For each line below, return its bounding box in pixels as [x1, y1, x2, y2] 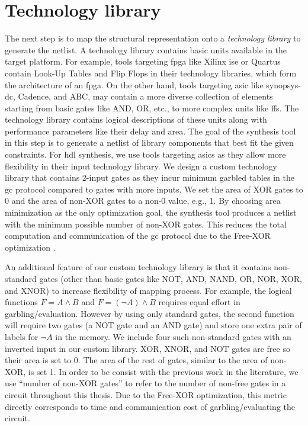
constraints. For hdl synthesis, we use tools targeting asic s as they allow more [5, 148, 286, 161]
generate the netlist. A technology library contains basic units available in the [5, 43, 287, 56]
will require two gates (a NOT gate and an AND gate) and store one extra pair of [5, 319, 302, 331]
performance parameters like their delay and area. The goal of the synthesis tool [5, 124, 296, 137]
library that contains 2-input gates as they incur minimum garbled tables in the [5, 171, 294, 184]
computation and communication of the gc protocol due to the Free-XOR [5, 229, 271, 242]
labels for [5, 330, 38, 342]
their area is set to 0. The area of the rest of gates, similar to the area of [5, 354, 268, 366]
